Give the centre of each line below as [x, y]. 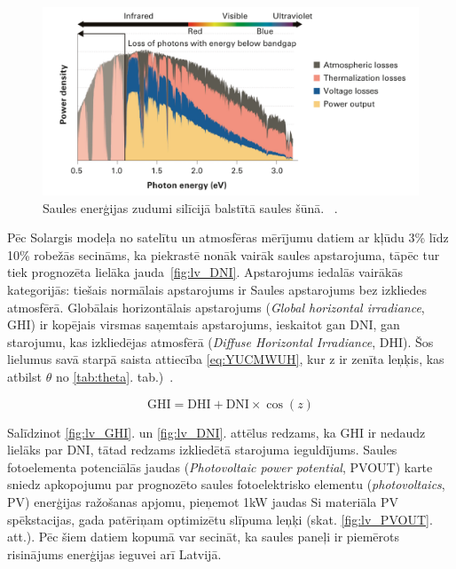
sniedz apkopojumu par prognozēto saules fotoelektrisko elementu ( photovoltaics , [226, 484]
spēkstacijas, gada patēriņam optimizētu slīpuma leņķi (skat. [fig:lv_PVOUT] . [220, 519]
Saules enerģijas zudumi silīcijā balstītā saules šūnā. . [190, 207]
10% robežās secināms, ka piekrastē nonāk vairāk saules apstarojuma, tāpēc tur [224, 254]
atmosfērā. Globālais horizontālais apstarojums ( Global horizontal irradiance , [216, 307]
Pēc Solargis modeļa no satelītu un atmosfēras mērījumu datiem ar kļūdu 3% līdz [228, 237]
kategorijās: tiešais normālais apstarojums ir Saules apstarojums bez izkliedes [217, 289]
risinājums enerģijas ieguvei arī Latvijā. [114, 553]
